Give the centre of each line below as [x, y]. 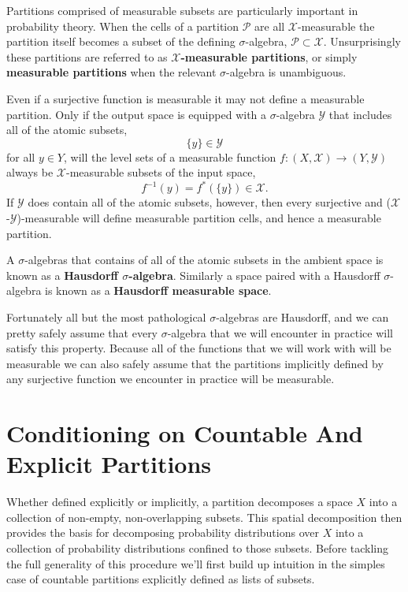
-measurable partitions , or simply [269, 56]
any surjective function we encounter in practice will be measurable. [171, 379]
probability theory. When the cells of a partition [123, 26]
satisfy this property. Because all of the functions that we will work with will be [199, 348]
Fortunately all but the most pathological [106, 317]
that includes [360, 114]
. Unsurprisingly [362, 41]
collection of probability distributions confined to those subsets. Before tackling [197, 548]
